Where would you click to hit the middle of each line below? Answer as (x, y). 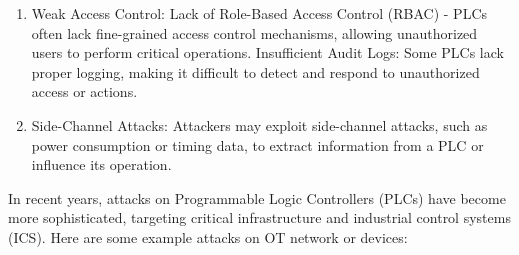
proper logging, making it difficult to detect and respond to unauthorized (255, 71)
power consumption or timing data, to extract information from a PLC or (257, 144)
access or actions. (84, 91)
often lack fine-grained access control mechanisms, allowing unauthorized (254, 32)
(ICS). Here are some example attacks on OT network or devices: (208, 236)
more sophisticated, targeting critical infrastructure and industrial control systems (259, 217)
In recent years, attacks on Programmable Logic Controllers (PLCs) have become (257, 197)
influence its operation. (101, 164)
